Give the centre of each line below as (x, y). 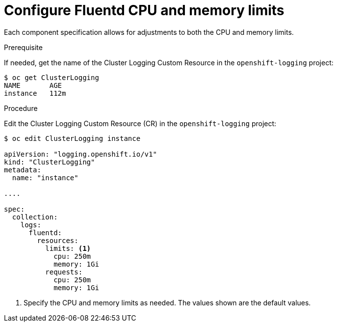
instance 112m (35, 93)
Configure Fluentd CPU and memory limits (144, 10)
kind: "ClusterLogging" (50, 162)
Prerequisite (23, 47)
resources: (58, 240)
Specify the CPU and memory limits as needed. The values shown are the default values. (167, 302)
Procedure (21, 108)
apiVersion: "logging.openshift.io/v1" (80, 154)
